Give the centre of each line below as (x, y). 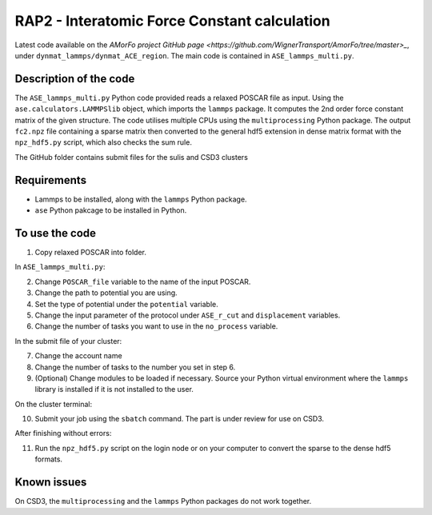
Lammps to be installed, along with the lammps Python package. (141, 199)
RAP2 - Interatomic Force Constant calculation (173, 21)
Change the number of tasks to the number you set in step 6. (135, 367)
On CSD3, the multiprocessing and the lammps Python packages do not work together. (163, 501)
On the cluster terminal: (54, 404)
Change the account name (79, 356)
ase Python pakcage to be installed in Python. (111, 210)
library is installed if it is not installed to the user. (114, 389)
